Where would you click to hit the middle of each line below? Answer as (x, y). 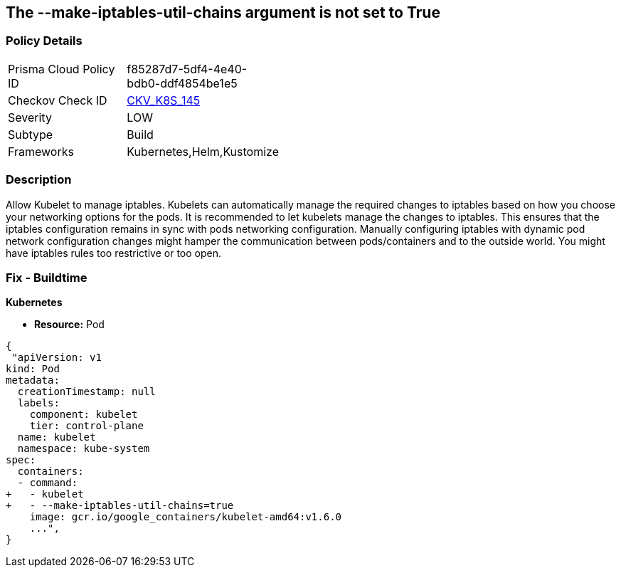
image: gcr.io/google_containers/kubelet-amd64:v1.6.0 (186, 517)
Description (39, 180)
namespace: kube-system (84, 449)
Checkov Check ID (58, 100)
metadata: (33, 380)
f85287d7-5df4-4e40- (187, 69)
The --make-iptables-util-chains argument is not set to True (223, 12)
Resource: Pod (69, 325)
